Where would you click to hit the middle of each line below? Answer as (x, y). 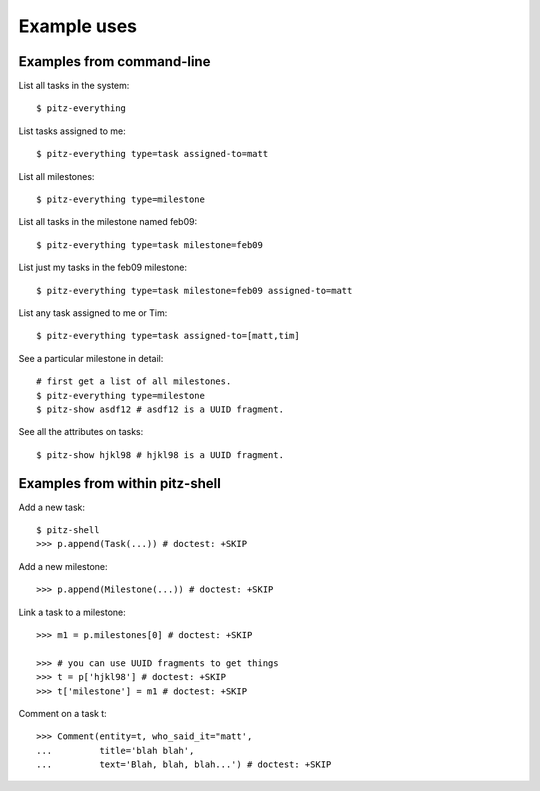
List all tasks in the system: (74, 86)
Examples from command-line (114, 61)
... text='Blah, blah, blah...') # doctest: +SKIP (184, 764)
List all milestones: (56, 176)
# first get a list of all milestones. (134, 381)
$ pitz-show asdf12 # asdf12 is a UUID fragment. (160, 409)
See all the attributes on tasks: (81, 432)
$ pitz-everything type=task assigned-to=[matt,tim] (168, 336)
